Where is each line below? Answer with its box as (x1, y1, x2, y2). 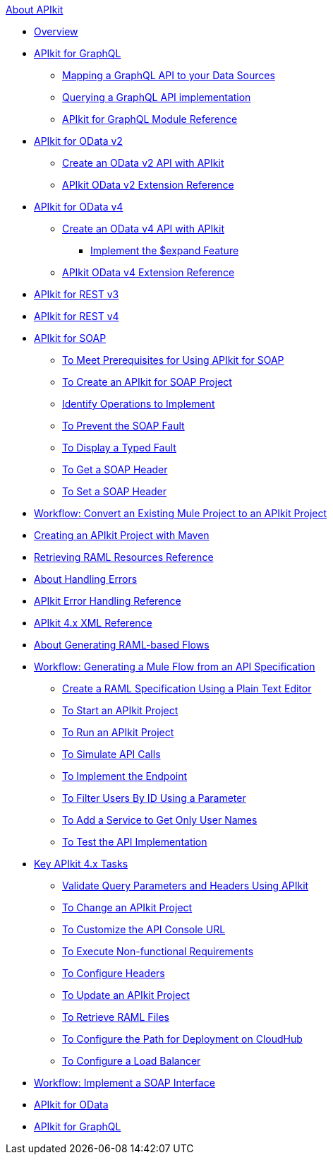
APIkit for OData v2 (34, 135, 123, 147)
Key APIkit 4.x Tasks (34, 858, 128, 870)
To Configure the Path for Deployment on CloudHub (62, 1033, 303, 1045)
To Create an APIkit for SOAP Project (62, 376, 232, 388)
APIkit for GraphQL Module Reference (62, 113, 238, 125)
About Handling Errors (34, 573, 138, 585)
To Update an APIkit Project (62, 989, 190, 1001)
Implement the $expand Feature (90, 244, 239, 256)
